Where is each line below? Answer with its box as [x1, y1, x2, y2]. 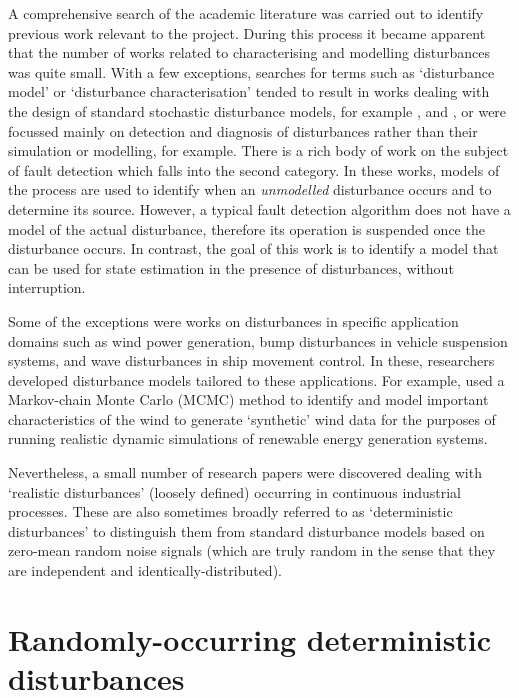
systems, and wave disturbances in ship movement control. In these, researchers [8, 350, 495, 371]
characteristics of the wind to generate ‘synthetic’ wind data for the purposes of [8, 408, 496, 429]
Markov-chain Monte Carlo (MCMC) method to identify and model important [8, 389, 489, 410]
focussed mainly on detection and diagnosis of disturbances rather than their [8, 120, 478, 141]
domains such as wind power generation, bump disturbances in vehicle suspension [8, 330, 508, 351]
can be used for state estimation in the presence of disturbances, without [8, 257, 454, 278]
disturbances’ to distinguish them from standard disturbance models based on [8, 520, 485, 541]
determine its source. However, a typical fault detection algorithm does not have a [8, 198, 511, 219]
